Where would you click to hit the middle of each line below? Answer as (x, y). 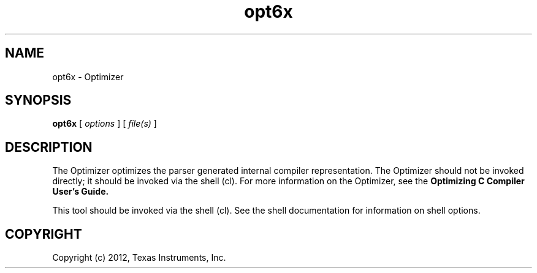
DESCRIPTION (49, 147)
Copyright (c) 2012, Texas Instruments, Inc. (139, 258)
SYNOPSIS (38, 100)
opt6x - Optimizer (88, 77)
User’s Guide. (81, 192)
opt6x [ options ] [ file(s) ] (105, 124)
